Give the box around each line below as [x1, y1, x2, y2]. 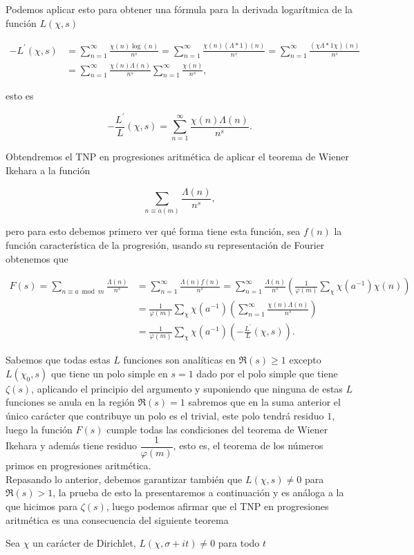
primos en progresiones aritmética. [6, 458, 151, 473]
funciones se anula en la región [6, 395, 135, 409]
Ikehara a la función [6, 162, 91, 177]
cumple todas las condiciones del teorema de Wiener [106, 422, 328, 436]
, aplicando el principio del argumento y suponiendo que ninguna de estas [31, 381, 343, 395]
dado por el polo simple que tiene [196, 366, 338, 380]
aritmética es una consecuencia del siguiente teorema [6, 512, 229, 527]
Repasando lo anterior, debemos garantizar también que [6, 471, 243, 486]
